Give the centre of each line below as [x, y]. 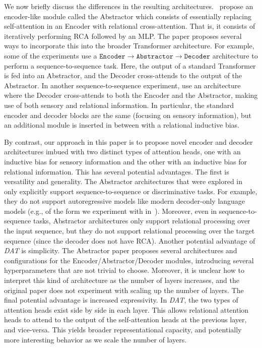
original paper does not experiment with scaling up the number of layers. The [124, 290]
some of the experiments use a [51, 55]
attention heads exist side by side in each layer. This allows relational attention [126, 309]
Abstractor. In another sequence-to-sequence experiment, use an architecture [122, 85]
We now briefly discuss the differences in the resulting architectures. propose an [129, 6]
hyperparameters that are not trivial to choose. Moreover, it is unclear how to [124, 270]
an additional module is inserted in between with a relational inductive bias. [122, 125]
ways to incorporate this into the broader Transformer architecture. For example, [129, 46]
